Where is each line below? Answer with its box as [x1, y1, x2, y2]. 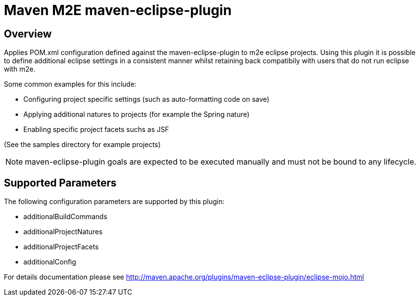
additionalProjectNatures [23, 227, 103, 236]
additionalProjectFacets [23, 243, 99, 251]
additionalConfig [23, 258, 76, 266]
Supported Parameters [4, 176, 117, 189]
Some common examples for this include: [4, 80, 137, 89]
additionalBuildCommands [23, 212, 108, 221]
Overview [4, 27, 52, 40]
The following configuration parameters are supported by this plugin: [4, 197, 225, 206]
